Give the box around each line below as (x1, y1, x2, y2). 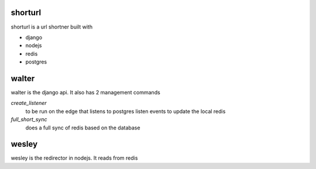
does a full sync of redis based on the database (25, 124, 140, 131)
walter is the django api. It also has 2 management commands (11, 89, 160, 96)
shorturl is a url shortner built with (11, 23, 93, 30)
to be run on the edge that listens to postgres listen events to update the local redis (25, 108, 226, 115)
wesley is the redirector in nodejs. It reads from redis (11, 154, 138, 161)
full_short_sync (11, 116, 47, 123)
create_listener (11, 100, 47, 107)
